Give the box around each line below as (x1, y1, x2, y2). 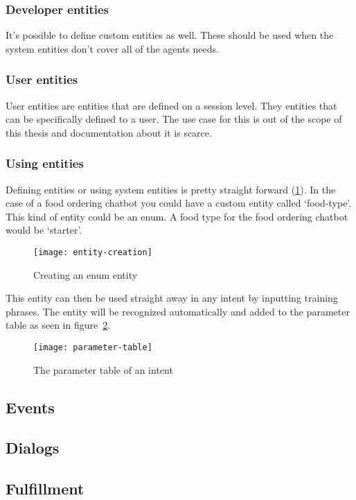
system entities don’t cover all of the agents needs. (6, 41, 219, 55)
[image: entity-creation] (33, 248, 152, 257)
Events (6, 396, 55, 417)
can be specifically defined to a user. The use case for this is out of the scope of (6, 112, 342, 126)
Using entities (6, 155, 84, 172)
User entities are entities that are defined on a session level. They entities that (6, 98, 337, 112)
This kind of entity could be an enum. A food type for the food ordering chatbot (6, 209, 348, 223)
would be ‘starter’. (6, 223, 82, 237)
